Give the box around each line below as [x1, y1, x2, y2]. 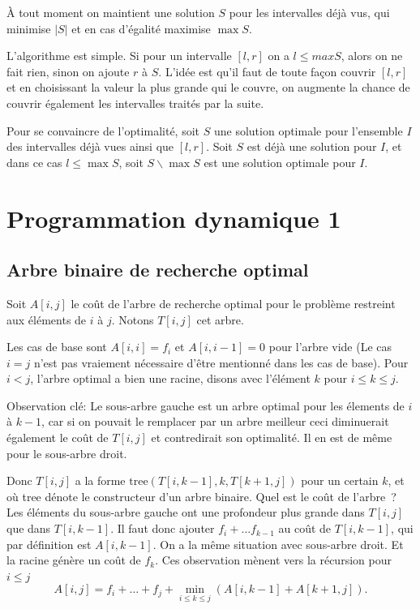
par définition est [6, 535, 92, 552]
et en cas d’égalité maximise [71, 19, 211, 36]
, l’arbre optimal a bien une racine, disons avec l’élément [30, 370, 311, 387]
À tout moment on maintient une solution [6, 4, 215, 20]
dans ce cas [6, 153, 62, 170]
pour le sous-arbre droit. [6, 444, 127, 461]
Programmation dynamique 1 [6, 201, 341, 234]
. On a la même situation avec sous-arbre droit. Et [152, 535, 404, 552]
